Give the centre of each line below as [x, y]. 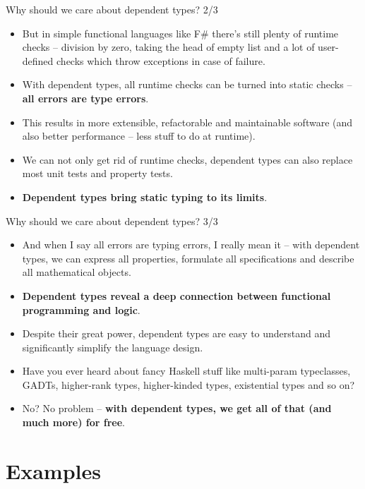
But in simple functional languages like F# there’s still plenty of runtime [180, 33]
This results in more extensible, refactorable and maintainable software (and [187, 122]
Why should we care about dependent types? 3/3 [112, 221]
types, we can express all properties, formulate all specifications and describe [188, 258]
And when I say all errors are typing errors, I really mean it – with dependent [191, 244]
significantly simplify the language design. [113, 347]
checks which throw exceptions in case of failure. [161, 60]
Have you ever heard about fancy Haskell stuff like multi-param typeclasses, [186, 371]
